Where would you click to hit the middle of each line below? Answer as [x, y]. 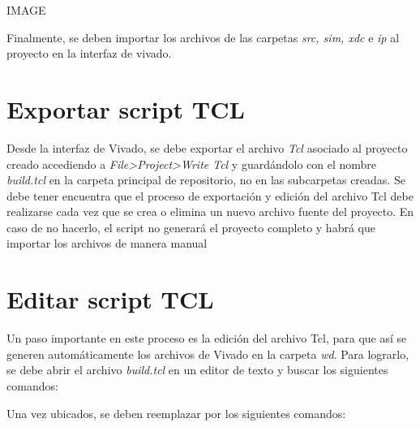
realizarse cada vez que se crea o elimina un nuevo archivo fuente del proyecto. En [210, 211]
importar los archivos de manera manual [107, 243]
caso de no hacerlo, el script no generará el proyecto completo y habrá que [191, 227]
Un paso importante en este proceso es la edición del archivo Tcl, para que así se [207, 338]
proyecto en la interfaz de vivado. [89, 53]
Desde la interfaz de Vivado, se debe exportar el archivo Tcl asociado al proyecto [207, 147]
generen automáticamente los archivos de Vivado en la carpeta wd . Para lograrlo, [208, 354]
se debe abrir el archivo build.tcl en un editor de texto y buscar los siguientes [197, 370]
